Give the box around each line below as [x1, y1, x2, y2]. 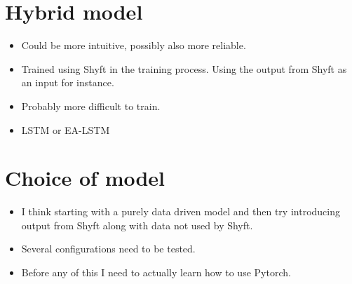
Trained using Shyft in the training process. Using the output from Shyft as [21, 61, 347, 76]
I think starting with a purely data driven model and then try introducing [21, 204, 340, 219]
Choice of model [5, 163, 165, 192]
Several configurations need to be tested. [21, 241, 196, 256]
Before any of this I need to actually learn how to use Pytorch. [21, 265, 291, 279]
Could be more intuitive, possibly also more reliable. [21, 38, 246, 53]
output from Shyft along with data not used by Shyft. [21, 217, 253, 232]
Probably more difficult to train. [21, 98, 161, 113]
